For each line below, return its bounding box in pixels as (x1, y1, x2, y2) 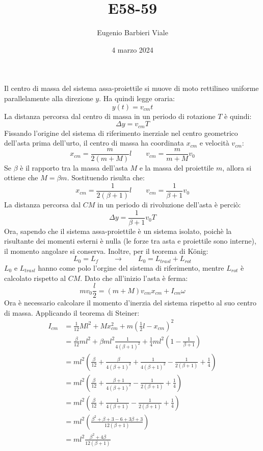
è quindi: (224, 110, 252, 121)
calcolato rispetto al (4, 272, 66, 283)
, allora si (222, 162, 252, 173)
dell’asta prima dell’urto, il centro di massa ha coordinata (4, 137, 184, 148)
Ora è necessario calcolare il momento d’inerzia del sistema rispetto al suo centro (4, 297, 256, 308)
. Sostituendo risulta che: (67, 172, 145, 183)
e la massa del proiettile (139, 162, 214, 173)
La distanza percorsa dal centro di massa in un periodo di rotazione (4, 110, 216, 121)
